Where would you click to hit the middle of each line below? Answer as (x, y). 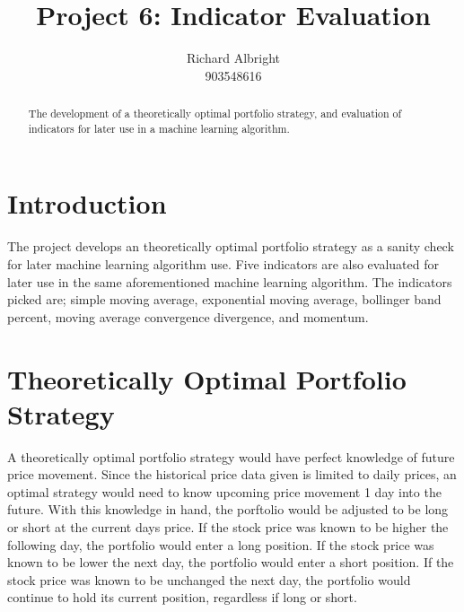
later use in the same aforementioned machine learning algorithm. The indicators (230, 281)
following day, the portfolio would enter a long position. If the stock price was (221, 544)
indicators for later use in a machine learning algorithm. (159, 128)
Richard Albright (233, 58)
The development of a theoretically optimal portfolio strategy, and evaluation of (215, 114)
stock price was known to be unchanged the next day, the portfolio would (209, 579)
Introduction (87, 203)
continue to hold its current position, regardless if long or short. (182, 597)
